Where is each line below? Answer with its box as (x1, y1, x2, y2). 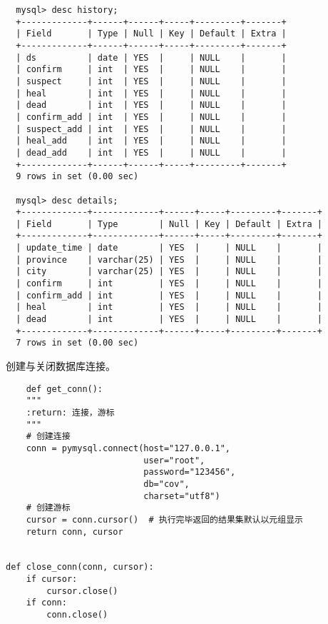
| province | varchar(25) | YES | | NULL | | (16, 254, 322, 265)
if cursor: (26, 574, 78, 585)
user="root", (143, 455, 205, 466)
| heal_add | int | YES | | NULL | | (16, 136, 287, 146)
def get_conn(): (26, 383, 103, 394)
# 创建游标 (26, 503, 71, 513)
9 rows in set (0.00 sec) (16, 171, 139, 182)
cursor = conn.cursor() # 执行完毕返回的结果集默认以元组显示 (26, 514, 303, 525)
